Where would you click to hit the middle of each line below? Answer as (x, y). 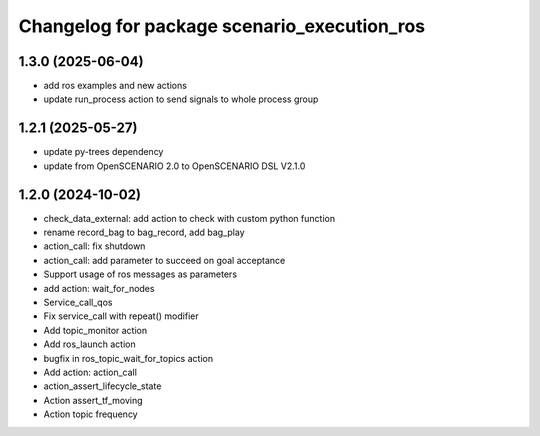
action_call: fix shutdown (94, 246)
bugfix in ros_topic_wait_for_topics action (128, 358)
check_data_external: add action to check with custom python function (189, 218)
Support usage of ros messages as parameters (140, 274)
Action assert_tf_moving (93, 400)
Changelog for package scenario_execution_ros (222, 26)
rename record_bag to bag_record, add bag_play (144, 232)
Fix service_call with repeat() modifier (121, 316)
